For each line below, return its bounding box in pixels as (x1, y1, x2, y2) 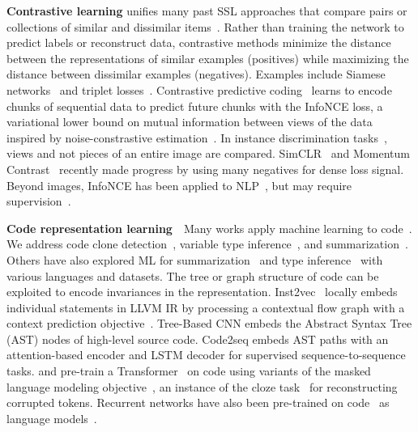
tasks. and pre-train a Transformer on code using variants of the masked (6, 362, 371, 379)
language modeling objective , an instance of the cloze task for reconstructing (6, 378, 398, 395)
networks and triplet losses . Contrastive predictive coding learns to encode (6, 81, 392, 98)
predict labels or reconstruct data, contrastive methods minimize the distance (6, 34, 391, 51)
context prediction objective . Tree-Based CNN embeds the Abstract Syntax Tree (6, 315, 412, 332)
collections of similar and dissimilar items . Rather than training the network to (6, 18, 404, 35)
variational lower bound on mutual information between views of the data (6, 113, 373, 130)
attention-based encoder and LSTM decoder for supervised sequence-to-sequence (6, 346, 406, 363)
